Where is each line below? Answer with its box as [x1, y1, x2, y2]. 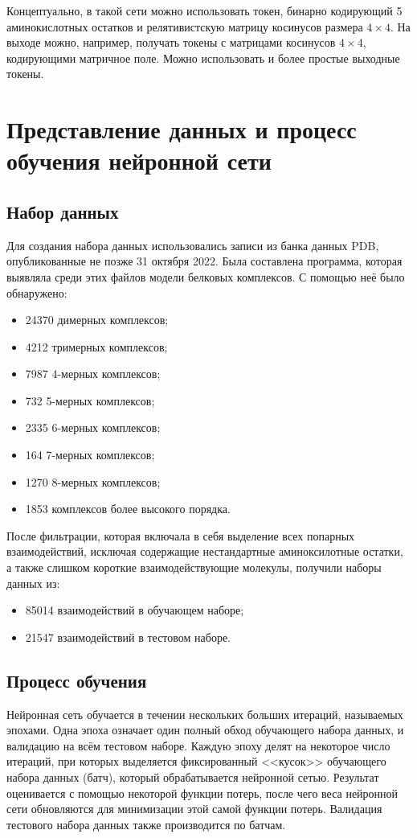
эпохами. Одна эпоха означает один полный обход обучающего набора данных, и [6, 721, 404, 738]
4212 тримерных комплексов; [25, 338, 168, 355]
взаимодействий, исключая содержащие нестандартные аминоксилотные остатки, [6, 543, 403, 560]
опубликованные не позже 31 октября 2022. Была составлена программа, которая [6, 253, 403, 269]
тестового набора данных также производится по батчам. [6, 815, 286, 832]
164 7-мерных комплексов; [25, 446, 155, 463]
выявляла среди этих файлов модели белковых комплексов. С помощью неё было [6, 268, 405, 285]
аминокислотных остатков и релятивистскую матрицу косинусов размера [6, 18, 363, 35]
